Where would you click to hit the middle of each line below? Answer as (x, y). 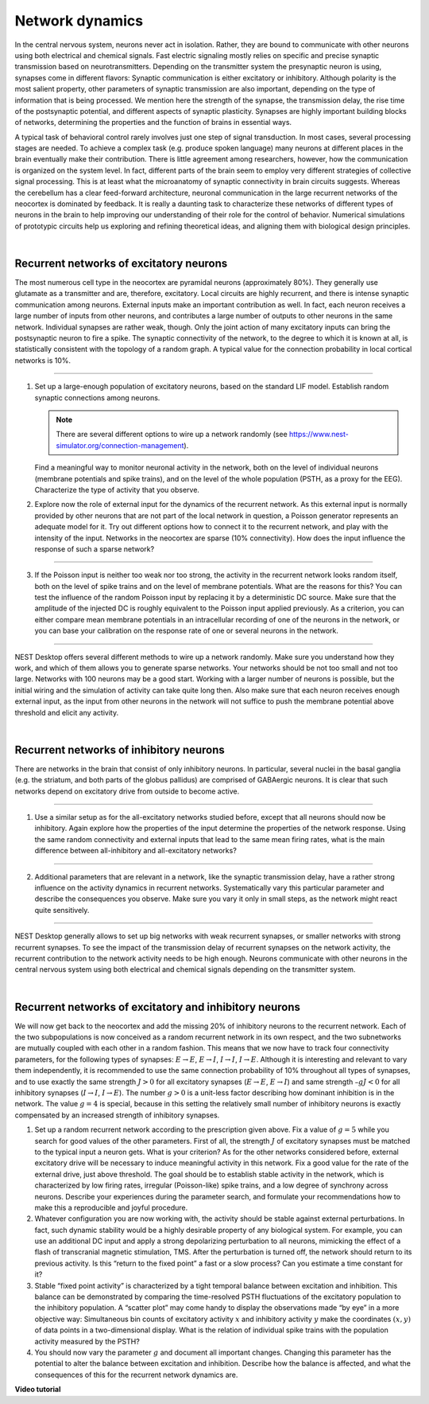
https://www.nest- (319, 435)
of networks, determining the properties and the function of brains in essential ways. (153, 123)
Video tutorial (38, 1390)
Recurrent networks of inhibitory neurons (120, 749)
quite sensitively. (62, 910)
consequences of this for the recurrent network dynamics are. (136, 1375)
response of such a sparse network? (95, 548)
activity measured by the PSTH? (87, 1341)
